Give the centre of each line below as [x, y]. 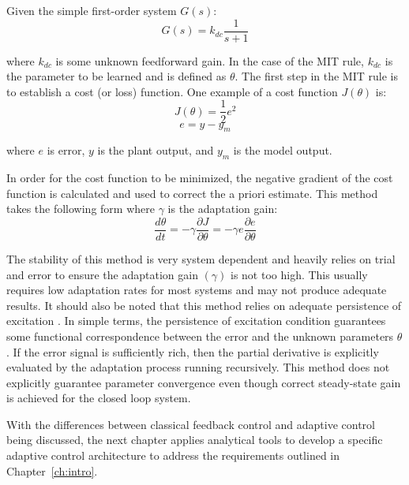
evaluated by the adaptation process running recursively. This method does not [198, 367]
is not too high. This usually [299, 274]
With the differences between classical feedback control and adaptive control [191, 424]
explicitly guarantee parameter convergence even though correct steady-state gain [204, 382]
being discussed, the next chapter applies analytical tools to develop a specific [195, 440]
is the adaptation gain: [223, 209]
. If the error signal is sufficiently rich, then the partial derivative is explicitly [193, 351]
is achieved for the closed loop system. [99, 398]
